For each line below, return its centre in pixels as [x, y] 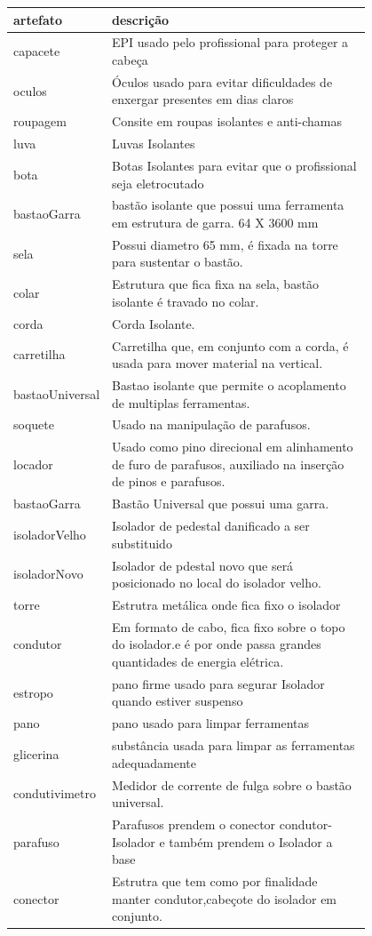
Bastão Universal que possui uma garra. [221, 504]
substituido [142, 543]
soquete [34, 424]
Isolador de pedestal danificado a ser [211, 526]
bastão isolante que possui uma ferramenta [228, 205]
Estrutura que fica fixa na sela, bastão [216, 284]
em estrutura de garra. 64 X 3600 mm [215, 222]
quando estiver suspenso [178, 701]
